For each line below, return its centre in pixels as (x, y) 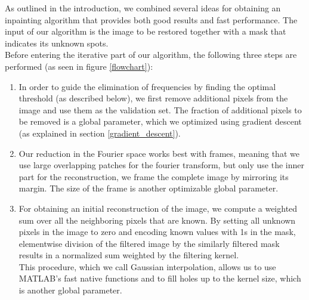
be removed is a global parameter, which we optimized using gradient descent (160, 121)
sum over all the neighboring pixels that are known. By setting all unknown (157, 220)
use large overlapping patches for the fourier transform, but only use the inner (162, 165)
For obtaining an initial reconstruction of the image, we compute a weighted (158, 208)
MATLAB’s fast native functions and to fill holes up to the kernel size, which (160, 278)
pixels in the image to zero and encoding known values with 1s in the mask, (157, 232)
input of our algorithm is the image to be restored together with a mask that (146, 31)
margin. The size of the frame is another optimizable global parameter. (149, 188)
